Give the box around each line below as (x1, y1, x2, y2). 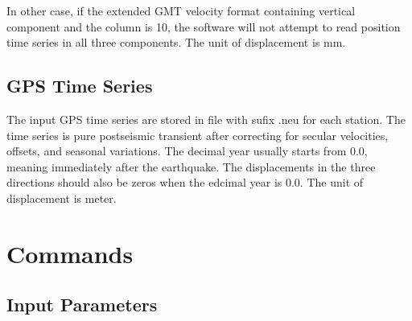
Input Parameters (6, 292, 158, 317)
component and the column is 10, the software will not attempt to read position (6, 18, 401, 35)
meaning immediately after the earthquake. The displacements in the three (6, 158, 376, 175)
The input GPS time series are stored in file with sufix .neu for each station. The (6, 110, 406, 127)
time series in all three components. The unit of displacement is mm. (6, 34, 346, 51)
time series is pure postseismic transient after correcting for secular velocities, (6, 126, 389, 143)
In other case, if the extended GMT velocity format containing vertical (6, 2, 356, 19)
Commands (6, 237, 134, 270)
